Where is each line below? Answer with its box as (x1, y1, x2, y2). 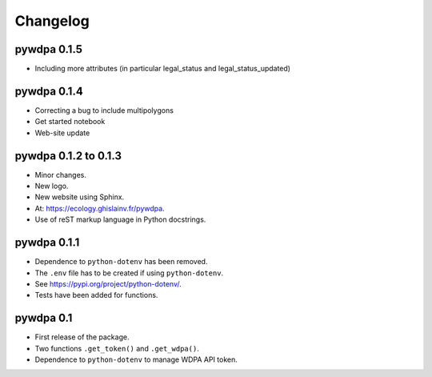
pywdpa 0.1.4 (14, 84, 83, 98)
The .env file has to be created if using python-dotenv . (34, 268, 224, 278)
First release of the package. (34, 332, 130, 342)
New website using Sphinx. (34, 192, 125, 202)
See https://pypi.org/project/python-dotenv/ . (34, 279, 182, 288)
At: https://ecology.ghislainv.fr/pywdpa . (34, 203, 165, 213)
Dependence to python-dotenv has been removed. (34, 257, 208, 267)
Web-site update (34, 128, 90, 138)
